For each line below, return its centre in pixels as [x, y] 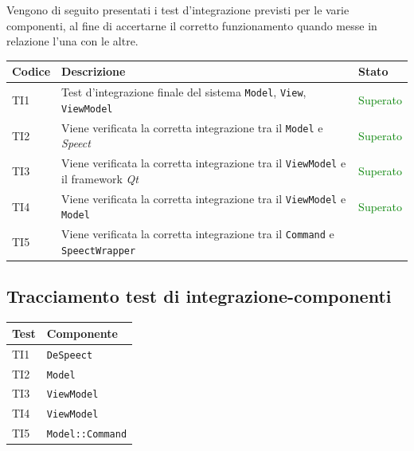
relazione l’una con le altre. [72, 41]
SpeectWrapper [99, 251]
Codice [31, 71]
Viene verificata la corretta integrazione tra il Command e [198, 234]
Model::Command [87, 435]
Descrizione [94, 71]
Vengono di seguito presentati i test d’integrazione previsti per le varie [178, 10]
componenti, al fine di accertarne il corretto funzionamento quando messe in [192, 25]
